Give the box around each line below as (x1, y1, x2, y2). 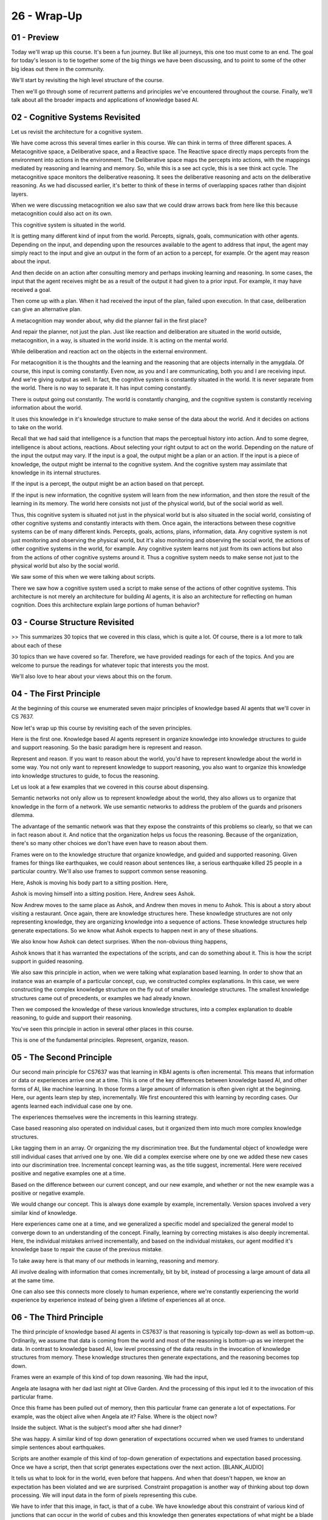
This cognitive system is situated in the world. (11, 221, 126, 228)
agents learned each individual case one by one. (11, 1102, 133, 1110)
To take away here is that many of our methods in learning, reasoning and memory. (11, 1257, 219, 1264)
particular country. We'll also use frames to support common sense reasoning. (11, 868, 208, 875)
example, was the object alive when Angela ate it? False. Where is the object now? (11, 1412, 217, 1420)
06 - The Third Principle (11, 1312, 103, 1322)
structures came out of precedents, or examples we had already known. (11, 994, 192, 1001)
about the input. (11, 258, 51, 265)
